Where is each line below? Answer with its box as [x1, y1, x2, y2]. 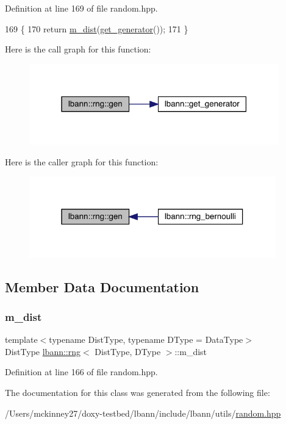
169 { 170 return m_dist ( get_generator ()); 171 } [5, 22, 188, 35]
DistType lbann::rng [5, 345, 81, 358]
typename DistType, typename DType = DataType [49, 333, 243, 346]
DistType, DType [95, 345, 161, 358]
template [5, 333, 38, 346]
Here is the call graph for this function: [5, 43, 151, 56]
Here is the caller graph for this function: [5, 155, 159, 168]
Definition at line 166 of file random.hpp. [5, 365, 158, 378]
